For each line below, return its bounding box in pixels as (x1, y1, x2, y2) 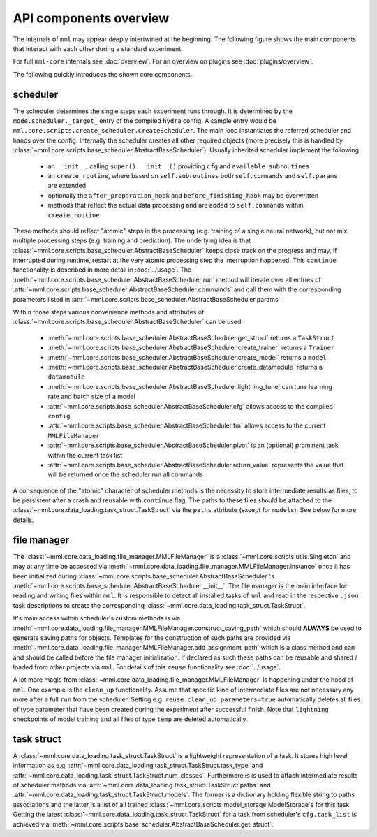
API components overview (13, 10, 170, 26)
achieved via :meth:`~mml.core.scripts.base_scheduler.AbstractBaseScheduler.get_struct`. (13, 820, 274, 828)
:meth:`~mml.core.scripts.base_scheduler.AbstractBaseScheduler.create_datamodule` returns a (47, 363, 323, 371)
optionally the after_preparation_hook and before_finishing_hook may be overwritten (47, 191, 319, 199)
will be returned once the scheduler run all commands (47, 470, 204, 479)
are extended (47, 182, 87, 190)
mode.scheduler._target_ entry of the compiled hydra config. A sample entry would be (13, 117, 277, 125)
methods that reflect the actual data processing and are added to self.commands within (47, 201, 304, 210)
